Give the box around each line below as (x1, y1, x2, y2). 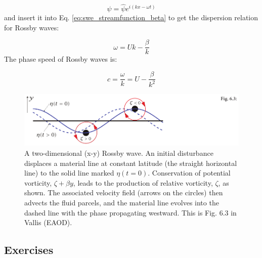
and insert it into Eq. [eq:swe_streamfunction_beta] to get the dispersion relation (4, 12, 258, 23)
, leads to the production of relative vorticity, (73, 177, 213, 188)
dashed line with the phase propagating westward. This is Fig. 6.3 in (24, 207, 237, 218)
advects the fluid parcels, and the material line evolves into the (24, 197, 219, 207)
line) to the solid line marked (24, 167, 114, 178)
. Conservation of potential (148, 167, 231, 178)
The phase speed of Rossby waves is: (4, 54, 117, 64)
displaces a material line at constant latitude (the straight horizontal (24, 157, 237, 168)
